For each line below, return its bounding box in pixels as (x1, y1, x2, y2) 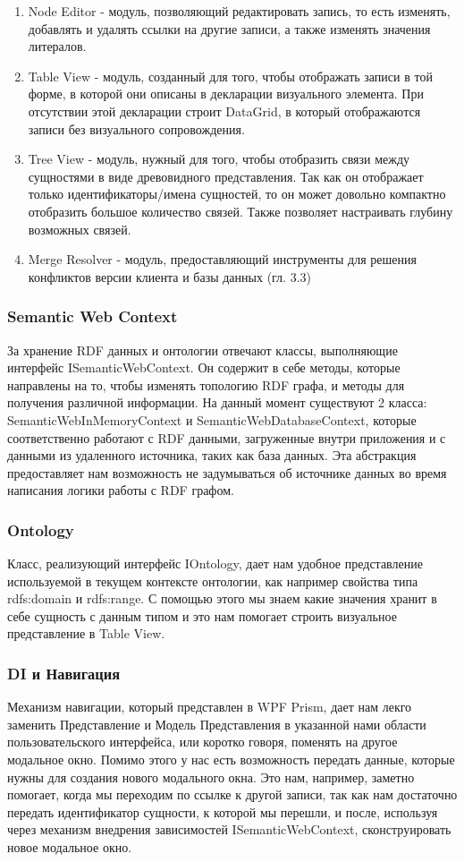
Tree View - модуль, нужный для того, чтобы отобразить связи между (28, 149, 410, 168)
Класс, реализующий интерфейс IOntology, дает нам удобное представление (7, 554, 423, 573)
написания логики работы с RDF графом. (7, 481, 234, 499)
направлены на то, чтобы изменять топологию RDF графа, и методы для (7, 375, 405, 394)
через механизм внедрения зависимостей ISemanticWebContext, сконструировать (7, 820, 451, 839)
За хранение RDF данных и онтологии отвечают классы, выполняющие (7, 340, 398, 359)
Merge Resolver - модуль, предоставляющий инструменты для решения (28, 250, 417, 269)
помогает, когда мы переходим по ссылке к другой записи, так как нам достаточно (7, 785, 458, 804)
